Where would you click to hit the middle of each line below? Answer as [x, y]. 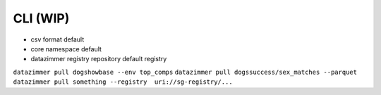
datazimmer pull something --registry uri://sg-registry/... [123, 82]
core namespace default [66, 49]
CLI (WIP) [41, 18]
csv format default [58, 39]
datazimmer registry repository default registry [99, 59]
